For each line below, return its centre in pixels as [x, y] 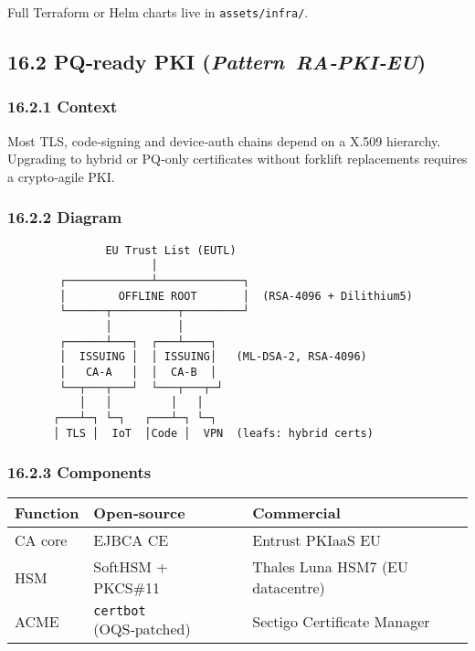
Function [47, 513]
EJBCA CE [131, 540]
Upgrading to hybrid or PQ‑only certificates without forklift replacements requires [237, 159]
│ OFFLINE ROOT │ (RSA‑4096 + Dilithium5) [236, 296]
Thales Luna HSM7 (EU [331, 567]
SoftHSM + [131, 567]
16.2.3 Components [79, 472]
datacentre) [289, 588]
